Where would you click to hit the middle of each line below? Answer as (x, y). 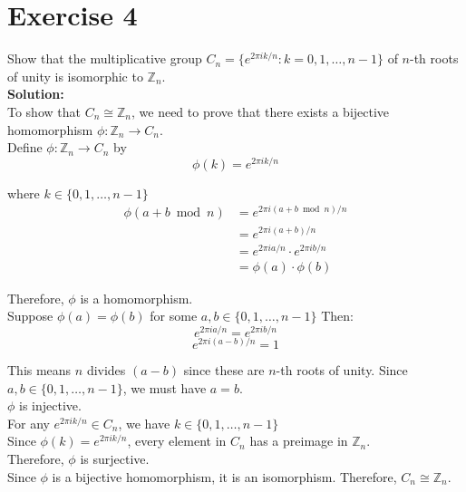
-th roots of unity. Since (342, 370)
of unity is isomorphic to (75, 76)
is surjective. (115, 459)
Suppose (30, 316)
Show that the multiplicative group (105, 58)
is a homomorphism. (136, 298)
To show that (44, 111)
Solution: (36, 94)
